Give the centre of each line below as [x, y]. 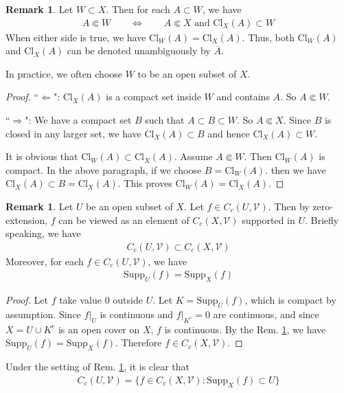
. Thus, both [268, 37]
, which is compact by [290, 300]
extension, [27, 220]
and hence [229, 133]
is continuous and [137, 314]
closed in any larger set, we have [73, 133]
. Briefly [322, 220]
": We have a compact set [78, 120]
